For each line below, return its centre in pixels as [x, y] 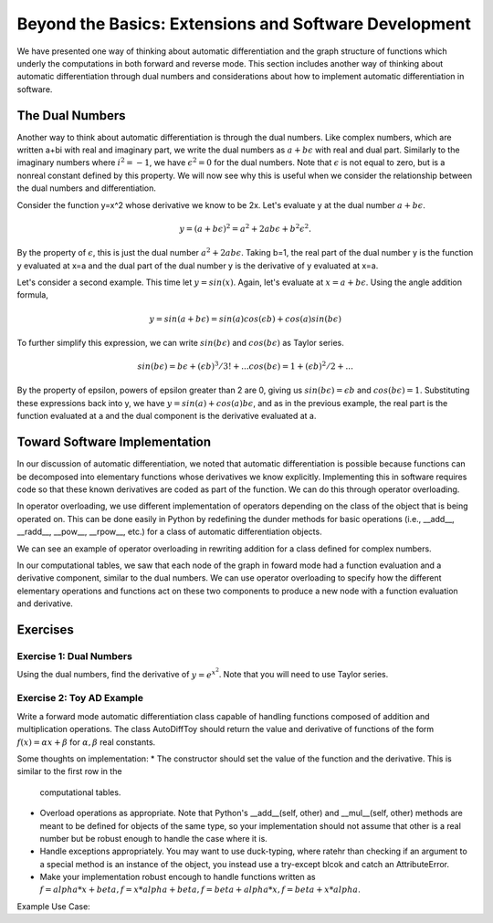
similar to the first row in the [69, 771]
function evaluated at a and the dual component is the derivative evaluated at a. [167, 416]
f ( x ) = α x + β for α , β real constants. [86, 742]
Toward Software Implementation [114, 442]
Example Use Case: [53, 906]
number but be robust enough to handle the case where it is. [154, 838]
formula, [33, 295]
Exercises [46, 629]
